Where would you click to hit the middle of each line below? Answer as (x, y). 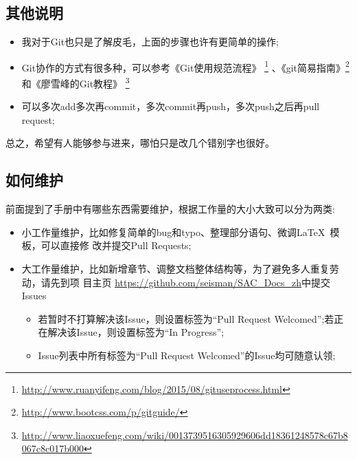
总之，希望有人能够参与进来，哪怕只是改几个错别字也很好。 (140, 143)
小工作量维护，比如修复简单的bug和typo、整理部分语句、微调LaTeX (173, 232)
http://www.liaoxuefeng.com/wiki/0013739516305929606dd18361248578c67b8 (185, 435)
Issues (34, 296)
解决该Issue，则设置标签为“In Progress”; (136, 332)
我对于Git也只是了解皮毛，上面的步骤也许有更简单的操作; (150, 42)
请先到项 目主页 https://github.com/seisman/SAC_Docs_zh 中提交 (186, 282)
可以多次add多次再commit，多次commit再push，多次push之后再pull (171, 106)
